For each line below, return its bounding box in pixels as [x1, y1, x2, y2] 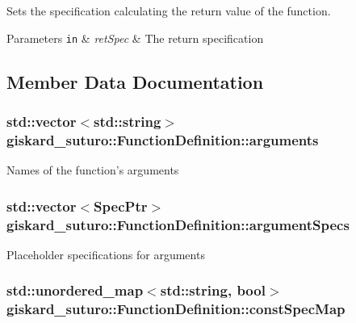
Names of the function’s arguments [6, 161, 179, 178]
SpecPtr [94, 195, 148, 216]
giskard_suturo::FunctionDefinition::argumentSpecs [6, 214, 350, 234]
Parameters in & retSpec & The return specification [6, 29, 264, 46]
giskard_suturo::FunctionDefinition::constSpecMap [6, 299, 346, 319]
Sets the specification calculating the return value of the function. [6, 2, 331, 19]
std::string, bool [160, 280, 266, 300]
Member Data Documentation [6, 69, 264, 94]
